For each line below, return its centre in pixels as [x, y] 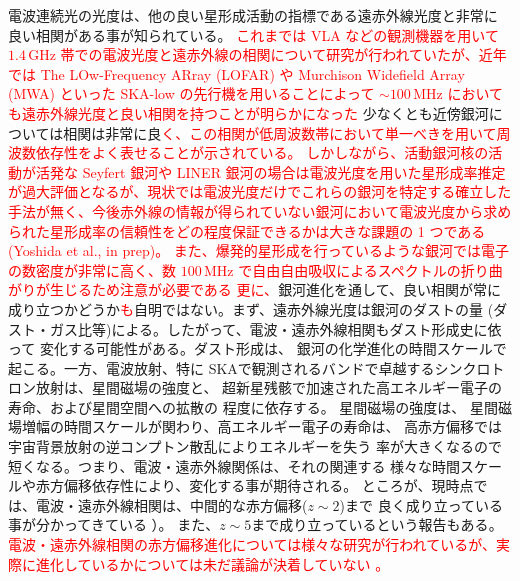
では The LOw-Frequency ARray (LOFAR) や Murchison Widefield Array [236, 73]
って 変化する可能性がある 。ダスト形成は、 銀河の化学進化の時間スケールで [257, 348]
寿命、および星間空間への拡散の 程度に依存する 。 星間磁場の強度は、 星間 [253, 406]
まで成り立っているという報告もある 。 [377, 524]
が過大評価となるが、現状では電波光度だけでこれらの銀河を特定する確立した [260, 191]
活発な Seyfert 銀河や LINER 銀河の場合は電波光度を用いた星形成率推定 [270, 171]
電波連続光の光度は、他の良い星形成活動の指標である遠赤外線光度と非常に [253, 15]
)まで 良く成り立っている [421, 504]
